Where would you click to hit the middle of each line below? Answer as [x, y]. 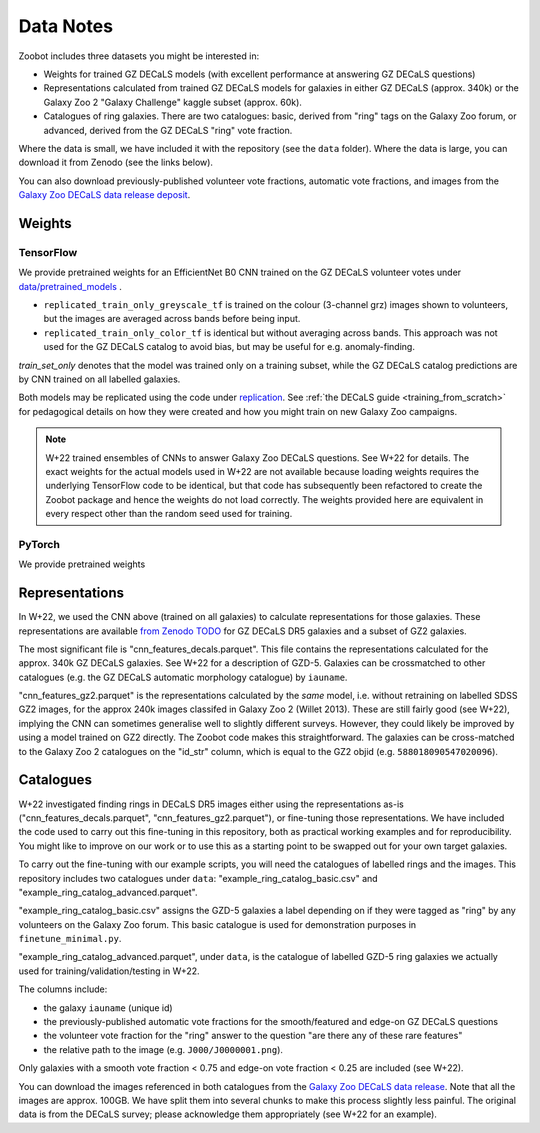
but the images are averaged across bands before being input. [172, 319]
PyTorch [39, 544]
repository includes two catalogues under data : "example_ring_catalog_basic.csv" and [198, 878]
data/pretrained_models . [70, 286]
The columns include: [63, 989]
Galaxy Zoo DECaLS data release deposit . [104, 195]
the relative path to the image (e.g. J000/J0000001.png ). [163, 1049]
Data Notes [66, 26]
